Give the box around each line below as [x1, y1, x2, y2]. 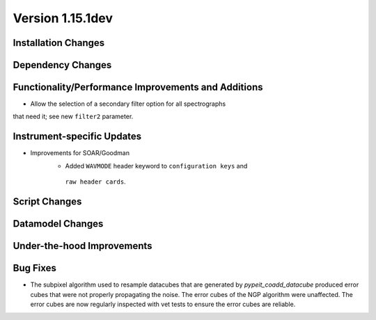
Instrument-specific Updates [13, 131, 142, 143]
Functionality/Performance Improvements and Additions [13, 81, 263, 93]
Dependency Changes [13, 59, 112, 71]
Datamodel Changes [13, 218, 104, 230]
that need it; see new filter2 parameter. [13, 112, 134, 121]
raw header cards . [65, 177, 126, 186]
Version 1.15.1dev [13, 10, 113, 26]
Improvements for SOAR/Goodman [30, 149, 130, 157]
